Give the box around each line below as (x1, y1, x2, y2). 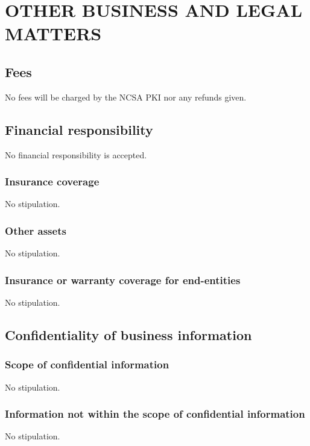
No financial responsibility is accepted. (5, 148, 147, 161)
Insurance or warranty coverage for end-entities (5, 272, 241, 287)
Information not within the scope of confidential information (5, 406, 305, 421)
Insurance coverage (5, 174, 100, 189)
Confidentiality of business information (5, 325, 252, 344)
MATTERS (5, 21, 102, 46)
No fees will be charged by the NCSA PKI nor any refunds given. (5, 90, 247, 103)
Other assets (5, 223, 66, 238)
